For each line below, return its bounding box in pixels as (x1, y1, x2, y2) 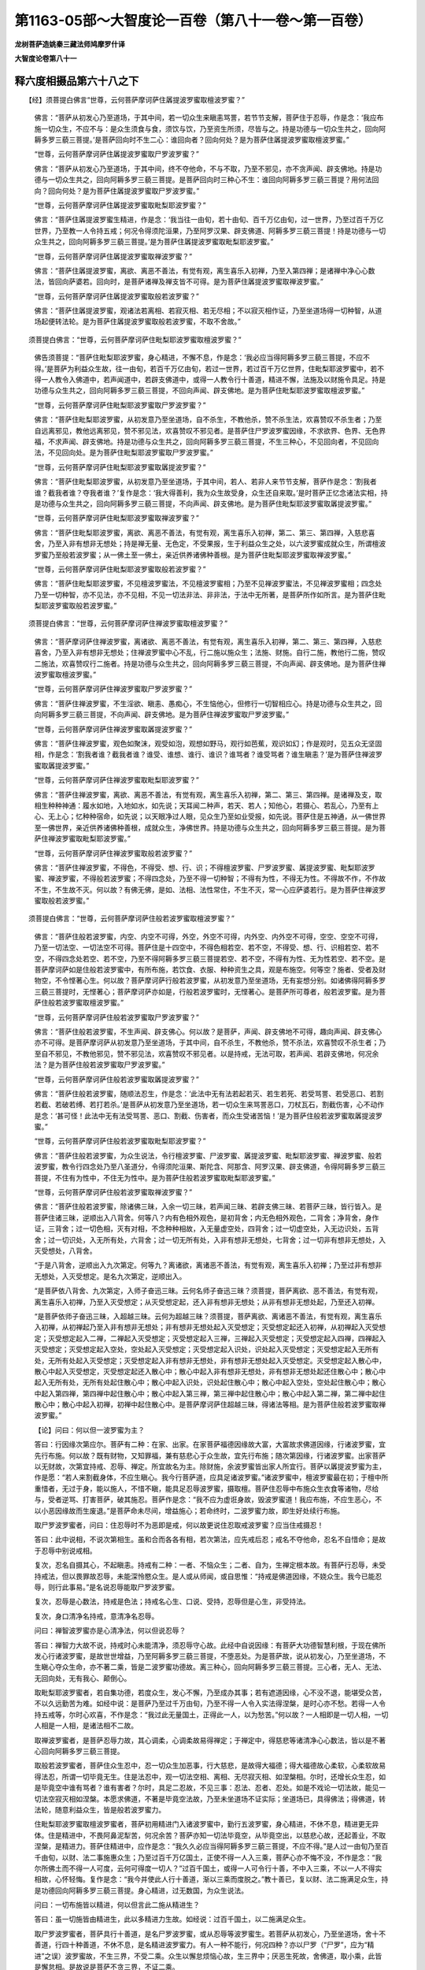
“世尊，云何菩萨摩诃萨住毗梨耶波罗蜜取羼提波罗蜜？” (34, 462, 206, 472)
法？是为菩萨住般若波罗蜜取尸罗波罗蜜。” (34, 1060, 165, 1069)
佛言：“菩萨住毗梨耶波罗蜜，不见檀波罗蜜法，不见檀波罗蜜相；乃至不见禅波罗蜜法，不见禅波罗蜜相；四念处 (34, 579, 382, 589)
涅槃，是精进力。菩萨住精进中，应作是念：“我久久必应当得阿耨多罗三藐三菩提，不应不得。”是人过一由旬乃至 (34, 1842, 382, 1851)
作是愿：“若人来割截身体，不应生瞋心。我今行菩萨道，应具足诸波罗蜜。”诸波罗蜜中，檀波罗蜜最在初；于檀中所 (34, 1473, 389, 1482)
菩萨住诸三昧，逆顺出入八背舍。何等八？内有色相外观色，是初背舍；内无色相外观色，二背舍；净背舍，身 (34, 1213, 372, 1222)
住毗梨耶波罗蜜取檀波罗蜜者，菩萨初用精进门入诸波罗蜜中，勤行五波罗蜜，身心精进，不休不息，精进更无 (34, 1819, 372, 1829)
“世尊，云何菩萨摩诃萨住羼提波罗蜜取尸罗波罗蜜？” (34, 150, 200, 159)
